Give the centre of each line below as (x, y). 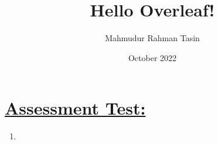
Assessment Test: (75, 108)
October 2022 (152, 57)
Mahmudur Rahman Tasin (152, 38)
